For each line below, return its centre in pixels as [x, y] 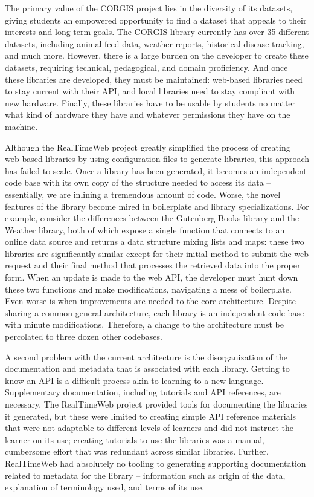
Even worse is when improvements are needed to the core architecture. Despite [150, 301]
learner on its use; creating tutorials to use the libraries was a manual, [135, 439]
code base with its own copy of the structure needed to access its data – [138, 182]
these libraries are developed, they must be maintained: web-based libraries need [154, 79]
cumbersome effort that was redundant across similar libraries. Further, [137, 451]
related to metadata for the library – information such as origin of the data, [145, 475]
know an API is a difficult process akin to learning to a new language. [134, 380]
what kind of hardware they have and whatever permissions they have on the [148, 115]
